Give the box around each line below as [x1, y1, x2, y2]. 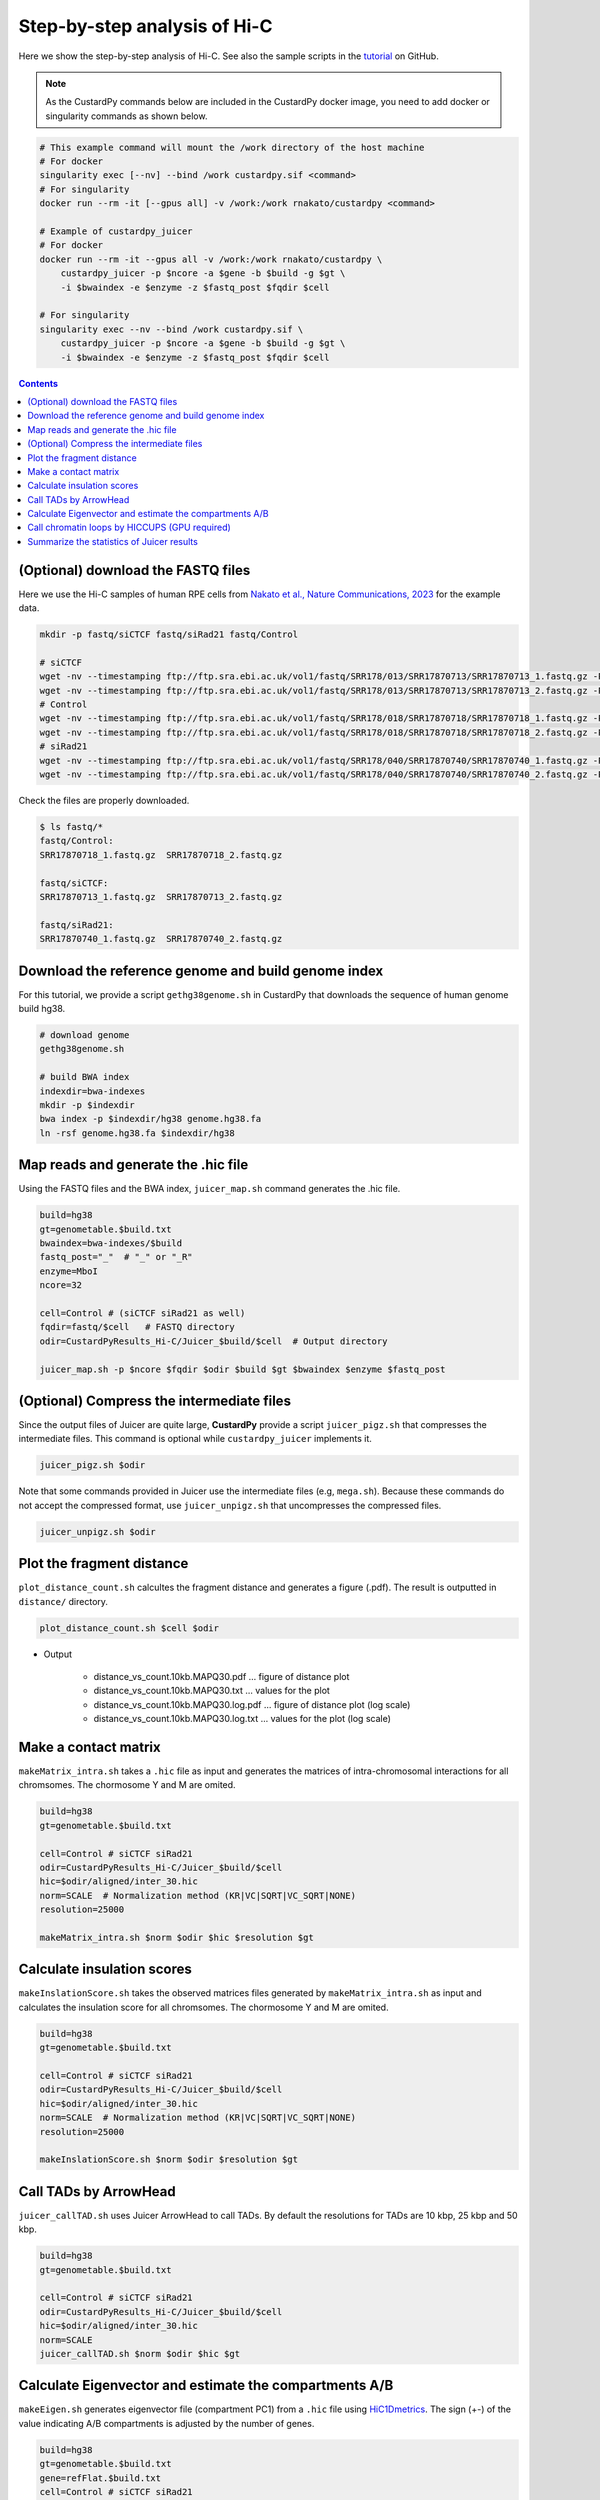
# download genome [39, 1030, 130, 1040]
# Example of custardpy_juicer [39, 226, 194, 237]
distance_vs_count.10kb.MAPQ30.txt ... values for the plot [93, 1685, 330, 1697]
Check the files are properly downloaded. [18, 795, 190, 807]
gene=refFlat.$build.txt [39, 2472, 162, 2484]
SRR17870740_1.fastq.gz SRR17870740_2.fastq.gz [39, 933, 283, 945]
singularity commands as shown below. [45, 110, 208, 122]
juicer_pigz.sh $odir [39, 1460, 146, 1471]
